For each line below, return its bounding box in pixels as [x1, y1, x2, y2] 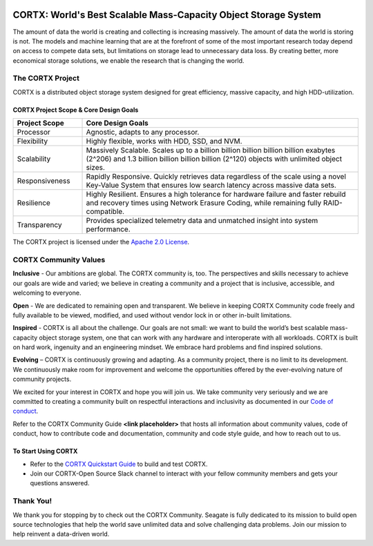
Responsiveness [17, 176, 70, 186]
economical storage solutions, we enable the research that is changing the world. [12, 56, 245, 65]
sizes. [86, 163, 105, 173]
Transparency [17, 220, 62, 230]
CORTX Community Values [12, 255, 106, 264]
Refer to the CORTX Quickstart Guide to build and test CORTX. [30, 460, 208, 468]
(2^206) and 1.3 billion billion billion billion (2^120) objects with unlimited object [86, 154, 342, 164]
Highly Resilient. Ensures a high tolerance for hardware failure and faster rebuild [86, 190, 346, 199]
